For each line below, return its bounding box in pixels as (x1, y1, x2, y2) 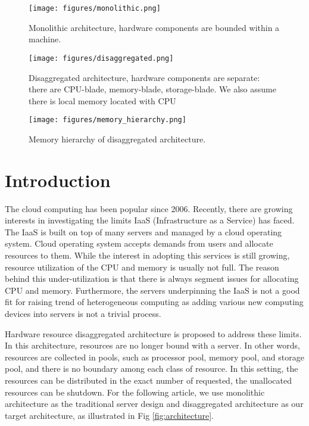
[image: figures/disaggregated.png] (29, 54, 174, 63)
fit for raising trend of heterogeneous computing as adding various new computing (5, 296, 304, 308)
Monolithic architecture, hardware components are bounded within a (29, 21, 280, 33)
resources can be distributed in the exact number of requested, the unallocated (5, 374, 292, 386)
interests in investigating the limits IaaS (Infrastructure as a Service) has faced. (5, 214, 295, 226)
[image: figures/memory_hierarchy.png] (29, 116, 186, 125)
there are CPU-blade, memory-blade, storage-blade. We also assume (29, 83, 276, 95)
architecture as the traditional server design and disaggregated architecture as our (5, 397, 304, 410)
